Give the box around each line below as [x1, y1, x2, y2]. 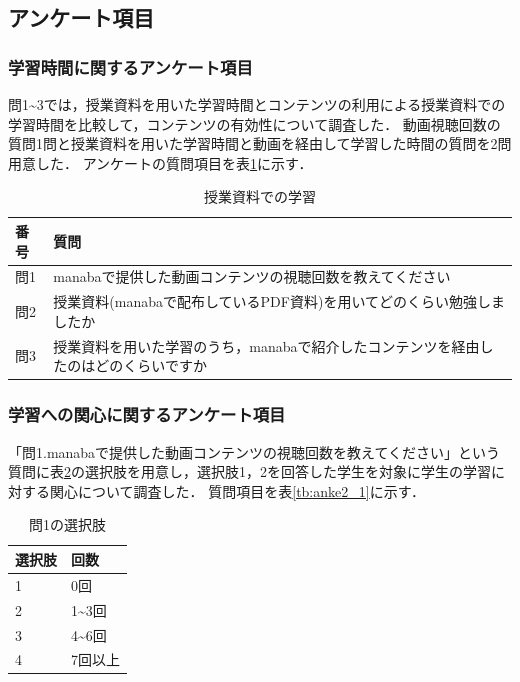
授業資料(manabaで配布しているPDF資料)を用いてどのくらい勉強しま [53, 291, 505, 312]
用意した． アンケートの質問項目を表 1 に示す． [8, 152, 313, 173]
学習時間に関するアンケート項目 [8, 54, 253, 79]
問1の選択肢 [29, 514, 106, 535]
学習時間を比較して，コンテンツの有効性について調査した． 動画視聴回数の [8, 113, 501, 134]
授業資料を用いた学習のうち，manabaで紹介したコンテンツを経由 [53, 335, 480, 356]
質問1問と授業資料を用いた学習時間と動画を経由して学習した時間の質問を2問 [8, 133, 512, 154]
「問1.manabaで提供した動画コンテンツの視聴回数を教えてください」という [8, 441, 500, 462]
